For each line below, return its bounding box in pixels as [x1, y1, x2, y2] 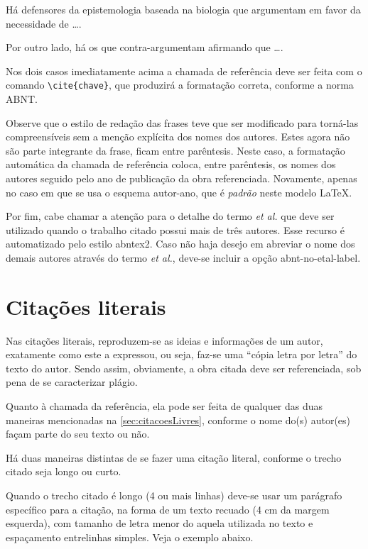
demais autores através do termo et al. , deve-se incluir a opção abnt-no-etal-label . [6, 250, 361, 265]
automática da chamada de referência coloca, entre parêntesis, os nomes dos [6, 157, 336, 172]
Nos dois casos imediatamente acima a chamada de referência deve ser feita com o [6, 63, 362, 78]
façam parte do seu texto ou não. [6, 426, 150, 441]
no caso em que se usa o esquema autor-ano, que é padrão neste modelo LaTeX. [6, 184, 352, 199]
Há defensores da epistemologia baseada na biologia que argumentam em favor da [6, 2, 361, 16]
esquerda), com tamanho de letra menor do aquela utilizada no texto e [6, 516, 313, 531]
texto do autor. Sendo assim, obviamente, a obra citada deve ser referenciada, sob [6, 360, 362, 375]
